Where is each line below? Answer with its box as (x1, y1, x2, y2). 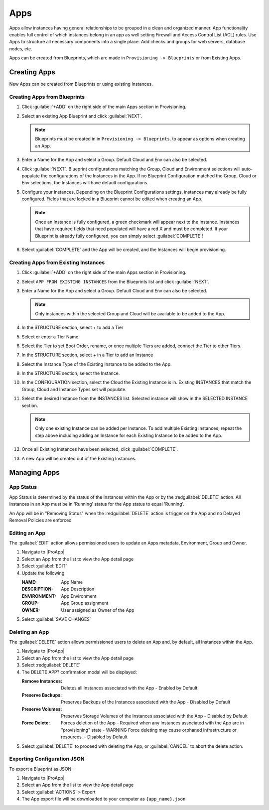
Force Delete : (21, 720, 50, 726)
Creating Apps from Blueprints (9, 93, 85, 100)
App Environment (61, 593, 97, 599)
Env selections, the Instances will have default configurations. (21, 180, 149, 186)
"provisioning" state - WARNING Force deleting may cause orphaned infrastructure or (61, 727, 237, 733)
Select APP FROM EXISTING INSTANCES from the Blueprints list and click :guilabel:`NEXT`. (21, 278, 210, 284)
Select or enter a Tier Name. (21, 334, 80, 340)
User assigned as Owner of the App (61, 607, 134, 613)
